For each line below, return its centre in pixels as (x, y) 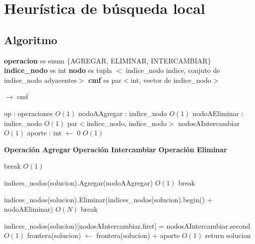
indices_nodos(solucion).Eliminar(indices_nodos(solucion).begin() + (108, 199)
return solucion (228, 235)
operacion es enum (34, 60)
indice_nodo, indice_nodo (127, 123)
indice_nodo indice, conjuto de (173, 70)
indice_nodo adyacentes (40, 80)
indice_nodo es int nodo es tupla (58, 70)
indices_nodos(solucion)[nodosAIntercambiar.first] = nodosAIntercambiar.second (127, 225)
